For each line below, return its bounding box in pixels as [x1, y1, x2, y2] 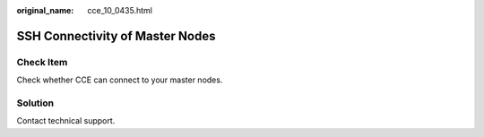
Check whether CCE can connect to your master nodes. [16, 74, 223, 85]
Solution [16, 97, 55, 109]
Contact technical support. [16, 116, 116, 126]
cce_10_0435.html [87, 5, 152, 15]
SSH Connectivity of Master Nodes [16, 28, 216, 44]
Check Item [16, 56, 68, 68]
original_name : [16, 5, 74, 15]
